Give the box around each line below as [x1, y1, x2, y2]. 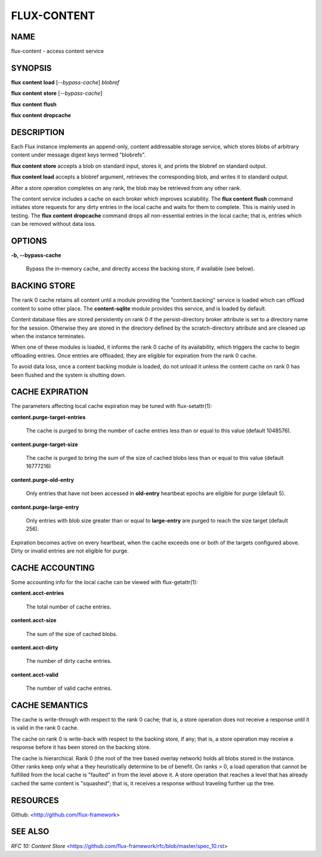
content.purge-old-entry [11, 476, 75, 483]
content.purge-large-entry [11, 503, 79, 511]
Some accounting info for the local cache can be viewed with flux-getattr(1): [11, 579, 198, 585]
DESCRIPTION [11, 127, 65, 137]
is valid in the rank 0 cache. [11, 724, 79, 732]
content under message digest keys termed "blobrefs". [11, 151, 146, 158]
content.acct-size [11, 617, 57, 624]
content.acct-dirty [11, 644, 58, 651]
